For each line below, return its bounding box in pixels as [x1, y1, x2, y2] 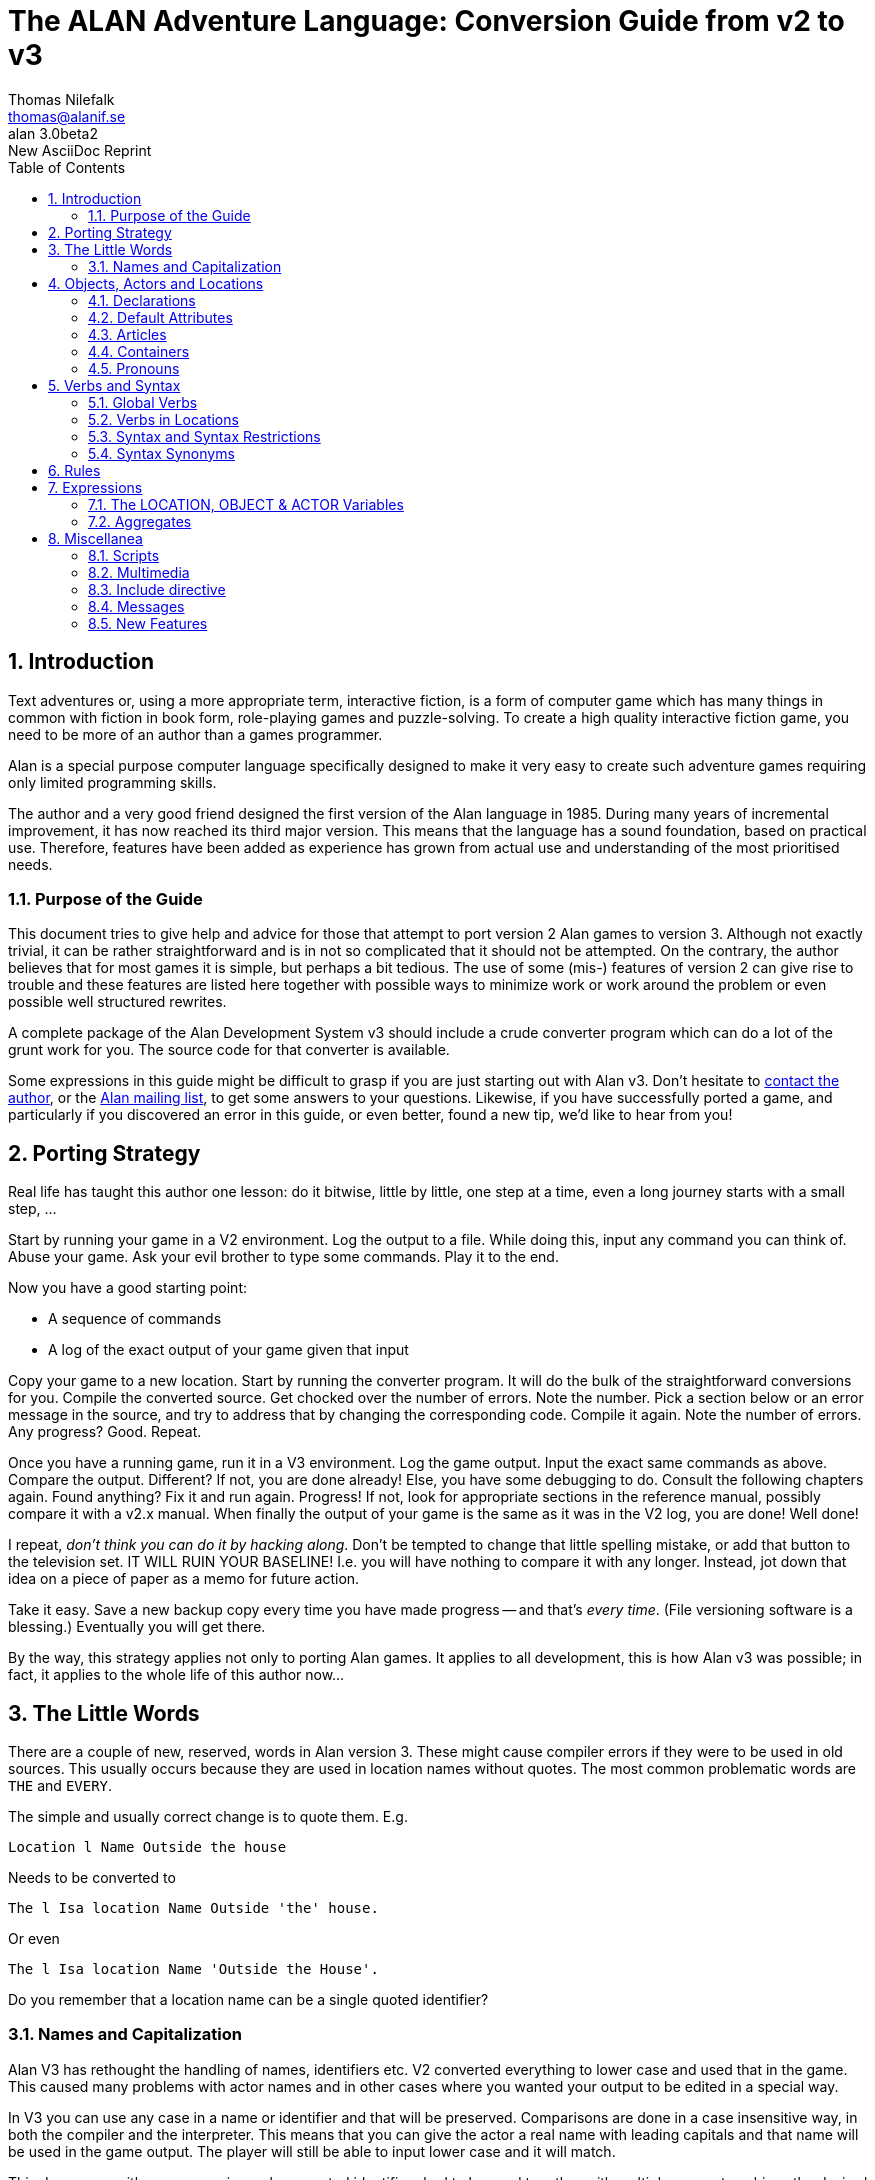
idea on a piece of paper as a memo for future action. [8, 1570, 360, 1588]
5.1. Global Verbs [88, 393, 198, 411]
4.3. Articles [88, 325, 167, 343]
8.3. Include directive [88, 580, 226, 598]
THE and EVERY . [8, 1777, 113, 1795]
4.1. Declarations [88, 291, 196, 309]
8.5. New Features [88, 614, 208, 632]
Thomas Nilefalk [8, 90, 115, 108]
